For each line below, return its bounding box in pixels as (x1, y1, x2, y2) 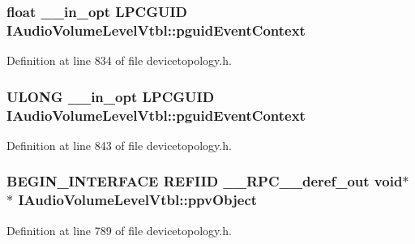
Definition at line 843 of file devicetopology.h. (6, 136, 232, 153)
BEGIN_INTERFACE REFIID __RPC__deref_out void (6, 171, 403, 191)
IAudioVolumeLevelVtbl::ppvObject (18, 190, 258, 210)
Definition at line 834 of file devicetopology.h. (6, 52, 232, 69)
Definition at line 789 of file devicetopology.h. (6, 221, 232, 238)
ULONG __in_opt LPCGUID (6, 86, 215, 106)
